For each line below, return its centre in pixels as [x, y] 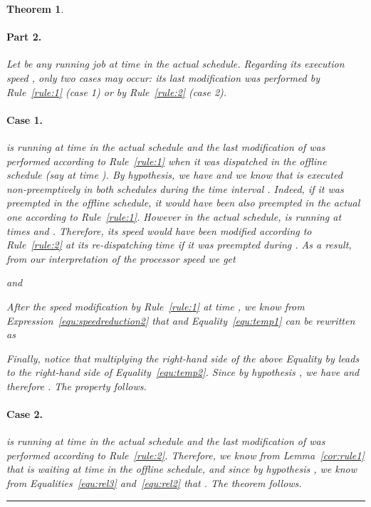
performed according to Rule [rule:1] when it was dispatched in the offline [167, 161]
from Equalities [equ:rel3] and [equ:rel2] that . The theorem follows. [154, 483]
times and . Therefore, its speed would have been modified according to [159, 230]
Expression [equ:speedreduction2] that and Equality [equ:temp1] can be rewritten [181, 320]
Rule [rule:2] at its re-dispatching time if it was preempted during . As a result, [179, 245]
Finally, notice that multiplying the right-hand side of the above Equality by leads [183, 358]
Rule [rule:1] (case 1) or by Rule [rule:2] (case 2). [117, 92]
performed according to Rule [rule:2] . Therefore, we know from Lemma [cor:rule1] [185, 455]
